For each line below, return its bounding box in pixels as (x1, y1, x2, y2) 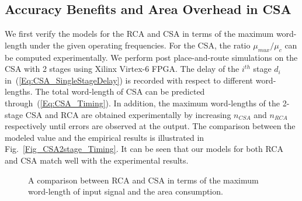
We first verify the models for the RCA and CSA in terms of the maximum (5, 27, 274, 40)
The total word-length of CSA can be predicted (35, 85, 205, 98)
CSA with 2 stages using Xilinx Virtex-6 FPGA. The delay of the (5, 63, 239, 75)
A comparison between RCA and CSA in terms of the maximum (28, 174, 259, 186)
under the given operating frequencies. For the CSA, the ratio (29, 39, 251, 51)
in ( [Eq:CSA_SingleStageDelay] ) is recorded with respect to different (5, 74, 254, 86)
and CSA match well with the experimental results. (5, 154, 189, 166)
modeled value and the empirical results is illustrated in (5, 131, 204, 143)
